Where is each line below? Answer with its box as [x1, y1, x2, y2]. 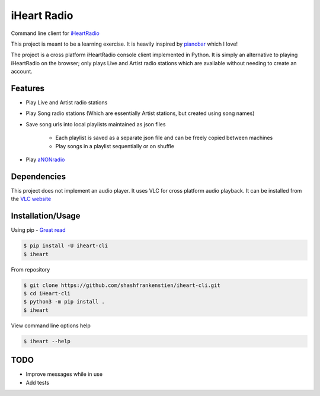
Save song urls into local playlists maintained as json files [25, 120, 166, 127]
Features [11, 83, 44, 93]
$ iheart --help [23, 338, 71, 344]
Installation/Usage [11, 211, 81, 221]
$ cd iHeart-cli [23, 290, 71, 296]
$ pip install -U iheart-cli [23, 242, 108, 249]
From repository [11, 266, 50, 273]
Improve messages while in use [25, 371, 103, 378]
